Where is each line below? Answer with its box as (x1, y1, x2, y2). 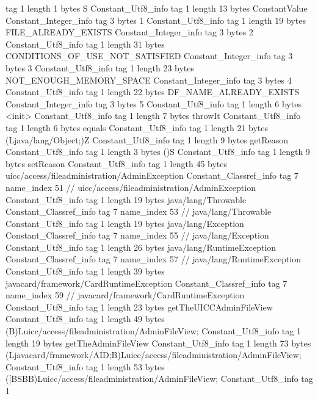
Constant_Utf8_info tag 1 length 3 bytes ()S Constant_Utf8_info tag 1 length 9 (5, 145, 310, 158)
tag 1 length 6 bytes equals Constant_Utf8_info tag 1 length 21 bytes (5, 121, 269, 134)
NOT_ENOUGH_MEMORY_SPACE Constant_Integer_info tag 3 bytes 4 (5, 73, 292, 86)
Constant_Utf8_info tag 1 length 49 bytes (5, 312, 165, 325)
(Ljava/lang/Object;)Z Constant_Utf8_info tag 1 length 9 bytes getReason (5, 133, 289, 146)
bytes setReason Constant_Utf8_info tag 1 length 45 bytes (5, 157, 228, 170)
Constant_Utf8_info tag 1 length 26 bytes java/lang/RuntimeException (5, 240, 276, 253)
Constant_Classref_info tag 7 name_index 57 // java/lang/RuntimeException (5, 253, 302, 265)
